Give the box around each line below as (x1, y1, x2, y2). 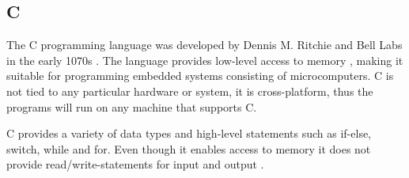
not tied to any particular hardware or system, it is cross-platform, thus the (6, 82, 373, 99)
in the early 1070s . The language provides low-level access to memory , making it (6, 51, 403, 68)
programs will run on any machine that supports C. (6, 98, 257, 115)
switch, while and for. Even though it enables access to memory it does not (6, 140, 371, 157)
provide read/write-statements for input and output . (6, 156, 264, 172)
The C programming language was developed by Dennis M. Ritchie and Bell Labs (6, 36, 403, 53)
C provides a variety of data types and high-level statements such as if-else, (6, 125, 372, 142)
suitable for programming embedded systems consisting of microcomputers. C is (6, 67, 394, 84)
